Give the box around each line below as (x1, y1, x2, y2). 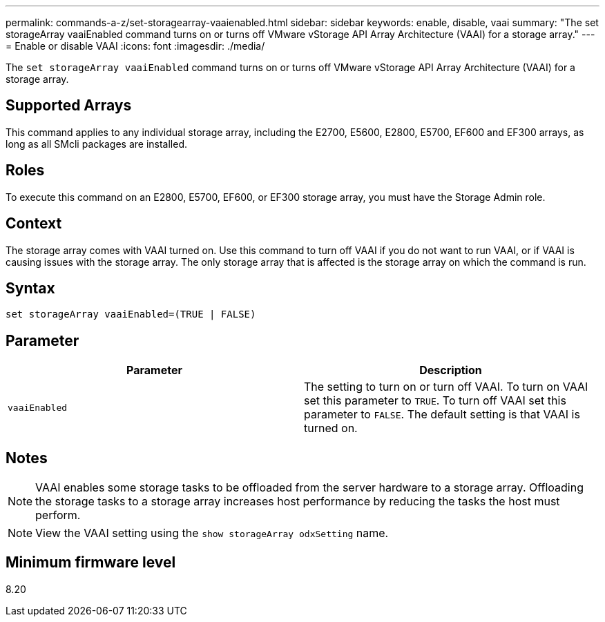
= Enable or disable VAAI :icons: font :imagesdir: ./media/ (6, 40, 265, 52)
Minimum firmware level (6, 554, 176, 572)
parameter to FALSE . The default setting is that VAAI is (304, 407, 580, 422)
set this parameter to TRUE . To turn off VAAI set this (304, 393, 566, 408)
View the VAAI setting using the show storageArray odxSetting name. (35, 526, 389, 541)
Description (419, 363, 482, 378)
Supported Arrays (6, 97, 132, 115)
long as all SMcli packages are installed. (6, 137, 187, 150)
